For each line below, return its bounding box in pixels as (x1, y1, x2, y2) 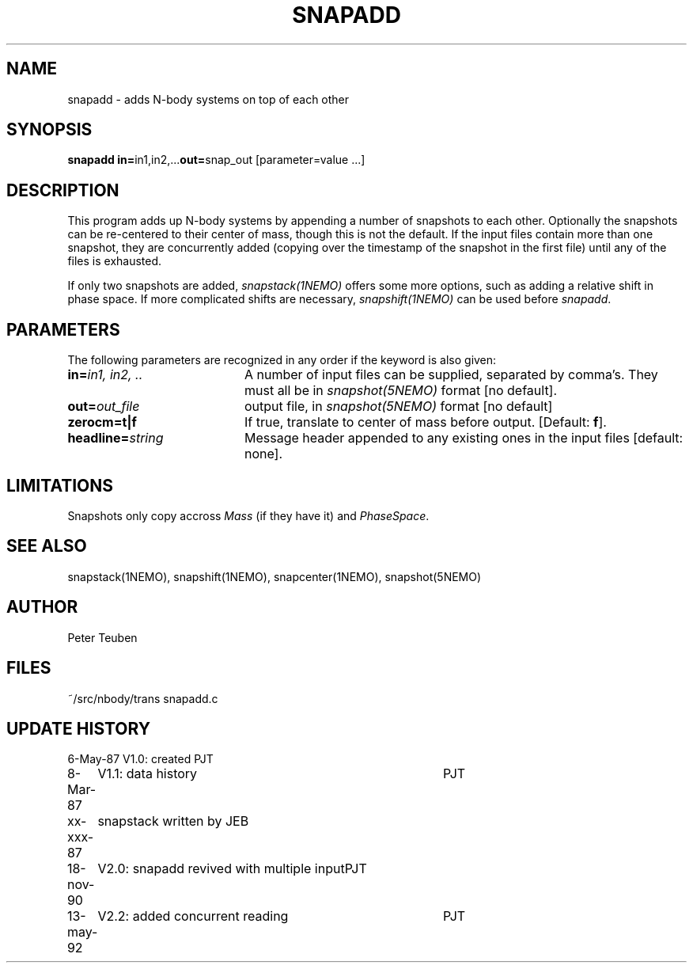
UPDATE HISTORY (6, 718, 151, 739)
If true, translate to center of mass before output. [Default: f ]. (244, 414, 607, 431)
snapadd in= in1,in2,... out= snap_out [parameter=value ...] (67, 153, 365, 167)
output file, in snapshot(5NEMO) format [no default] (244, 398, 553, 415)
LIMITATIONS (6, 475, 114, 496)
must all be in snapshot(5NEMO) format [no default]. (244, 382, 558, 399)
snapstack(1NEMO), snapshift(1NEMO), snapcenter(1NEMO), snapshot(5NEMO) (67, 569, 482, 583)
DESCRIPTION (6, 180, 119, 200)
